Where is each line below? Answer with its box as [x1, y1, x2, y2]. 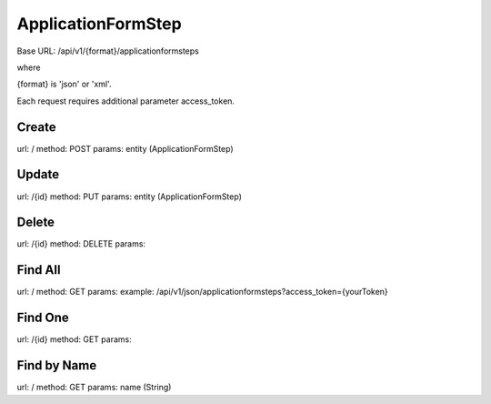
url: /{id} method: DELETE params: [16, 238, 145, 249]
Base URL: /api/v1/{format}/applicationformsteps [16, 45, 199, 56]
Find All [16, 262, 61, 278]
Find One [16, 310, 70, 326]
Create [16, 119, 56, 135]
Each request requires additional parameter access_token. [16, 96, 235, 106]
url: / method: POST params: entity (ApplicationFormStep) [16, 143, 234, 154]
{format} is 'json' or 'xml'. [16, 78, 112, 90]
